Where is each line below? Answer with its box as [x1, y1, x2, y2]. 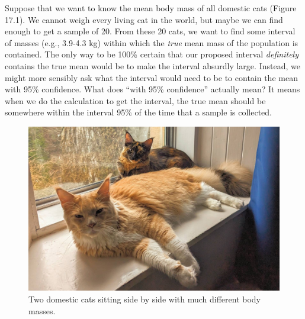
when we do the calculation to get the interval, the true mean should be [5, 94, 266, 107]
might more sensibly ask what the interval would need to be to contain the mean [5, 71, 298, 83]
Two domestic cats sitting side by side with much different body [28, 292, 261, 305]
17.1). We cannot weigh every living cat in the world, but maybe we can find [5, 13, 283, 25]
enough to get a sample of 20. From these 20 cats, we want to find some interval [5, 25, 296, 37]
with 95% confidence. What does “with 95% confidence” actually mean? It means [5, 83, 300, 95]
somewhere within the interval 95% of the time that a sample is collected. [5, 106, 272, 118]
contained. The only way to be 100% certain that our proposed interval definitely [5, 48, 298, 60]
